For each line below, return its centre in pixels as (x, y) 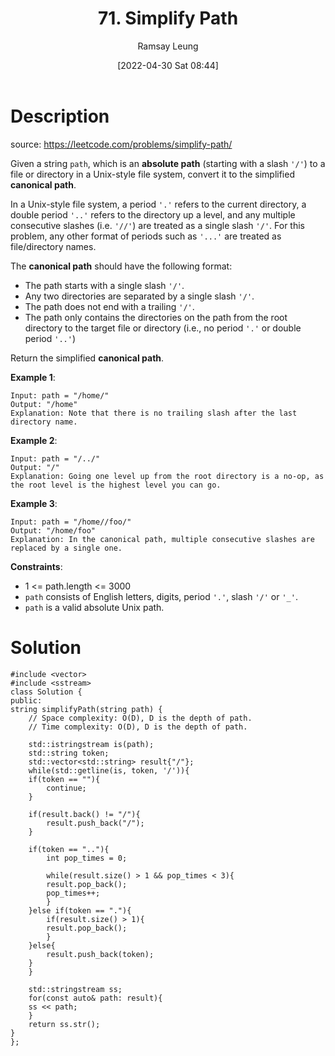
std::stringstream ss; (75, 989)
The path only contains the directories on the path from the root (156, 317)
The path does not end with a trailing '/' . (109, 306)
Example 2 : (34, 440)
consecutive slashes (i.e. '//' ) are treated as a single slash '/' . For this (157, 225)
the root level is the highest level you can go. (116, 485)
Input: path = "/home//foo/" (71, 522)
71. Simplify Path (168, 18)
